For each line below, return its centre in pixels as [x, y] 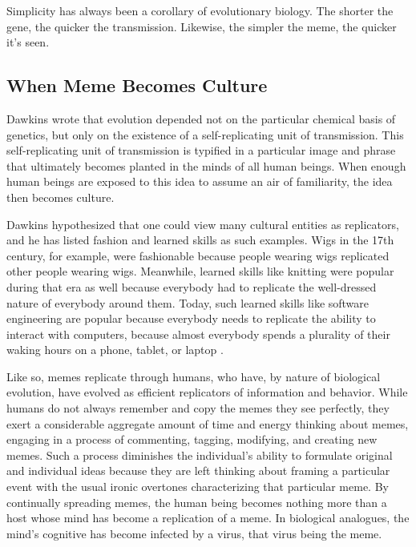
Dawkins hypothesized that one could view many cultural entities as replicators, [203, 224]
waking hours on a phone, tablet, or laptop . [115, 350]
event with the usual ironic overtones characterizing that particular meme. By [198, 487]
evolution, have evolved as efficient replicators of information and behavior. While [207, 392]
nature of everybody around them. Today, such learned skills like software [188, 302]
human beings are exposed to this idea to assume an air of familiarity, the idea [200, 181]
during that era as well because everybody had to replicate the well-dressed [192, 286]
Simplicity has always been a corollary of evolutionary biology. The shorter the [200, 10]
